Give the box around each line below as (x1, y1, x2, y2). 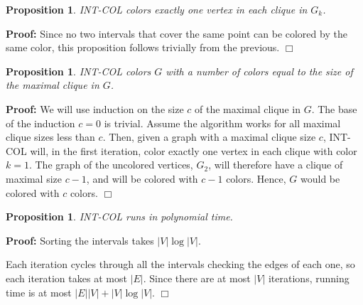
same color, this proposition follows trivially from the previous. (6, 40, 280, 55)
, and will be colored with (86, 171, 198, 186)
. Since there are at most (143, 270, 251, 285)
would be (300, 171, 340, 186)
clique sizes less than (6, 129, 95, 144)
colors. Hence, (226, 171, 286, 186)
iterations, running (268, 270, 350, 285)
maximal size (6, 171, 63, 186)
